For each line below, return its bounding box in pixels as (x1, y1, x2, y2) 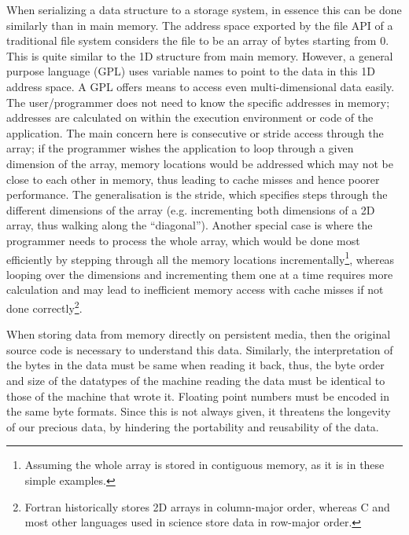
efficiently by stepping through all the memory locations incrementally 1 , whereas (6, 248, 395, 267)
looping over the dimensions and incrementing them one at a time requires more (6, 266, 393, 282)
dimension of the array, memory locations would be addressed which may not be (6, 155, 394, 171)
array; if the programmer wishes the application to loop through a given (6, 140, 354, 156)
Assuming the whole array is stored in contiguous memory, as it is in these (24, 456, 385, 473)
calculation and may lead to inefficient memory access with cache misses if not (6, 281, 384, 298)
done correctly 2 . (6, 297, 83, 316)
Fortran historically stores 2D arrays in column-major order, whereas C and (24, 498, 390, 515)
